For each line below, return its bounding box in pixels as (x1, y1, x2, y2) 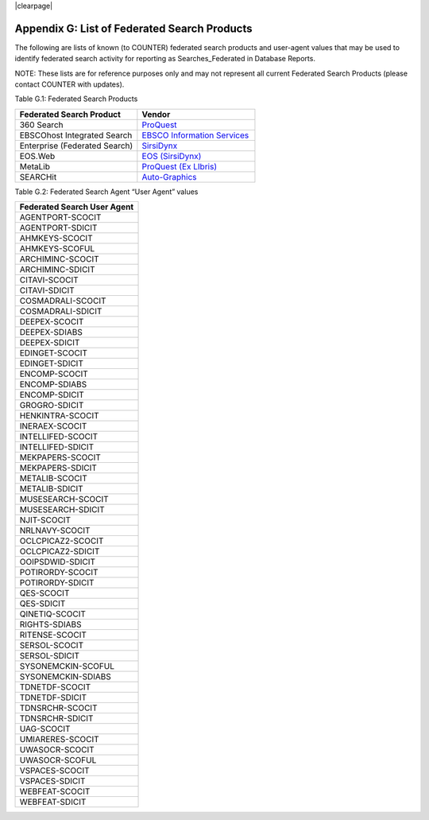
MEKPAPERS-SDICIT (19, 462, 97, 473)
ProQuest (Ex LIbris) (141, 161, 218, 172)
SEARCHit (19, 171, 57, 182)
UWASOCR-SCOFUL (19, 755, 97, 766)
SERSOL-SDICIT (19, 651, 79, 662)
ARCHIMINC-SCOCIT (19, 254, 99, 265)
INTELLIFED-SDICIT (19, 441, 95, 453)
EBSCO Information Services (141, 130, 249, 141)
